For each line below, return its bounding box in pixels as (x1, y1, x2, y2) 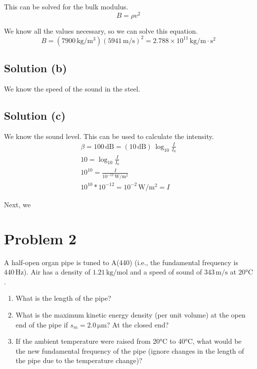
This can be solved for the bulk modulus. (4, 1, 128, 11)
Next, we (4, 199, 31, 209)
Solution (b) (4, 60, 67, 76)
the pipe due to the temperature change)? (15, 355, 142, 366)
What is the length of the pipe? (15, 293, 111, 303)
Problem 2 (4, 228, 77, 248)
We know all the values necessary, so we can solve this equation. (4, 25, 198, 36)
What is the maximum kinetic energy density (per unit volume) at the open (15, 309, 246, 320)
